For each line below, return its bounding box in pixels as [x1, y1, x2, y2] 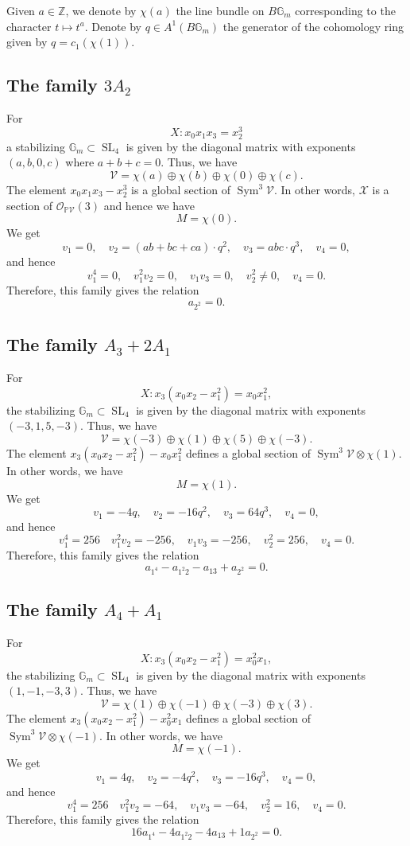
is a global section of [131, 181, 231, 197]
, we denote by [65, 2, 137, 18]
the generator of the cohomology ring [222, 18, 404, 34]
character [6, 18, 52, 34]
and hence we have [103, 197, 195, 213]
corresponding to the [295, 2, 396, 18]
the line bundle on [176, 2, 265, 18]
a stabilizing [6, 138, 65, 154]
